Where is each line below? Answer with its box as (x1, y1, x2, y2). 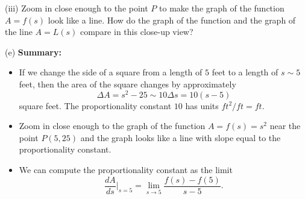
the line (5, 25, 33, 38)
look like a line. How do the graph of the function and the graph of (48, 13, 296, 26)
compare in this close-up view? (80, 25, 193, 38)
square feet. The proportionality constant (19, 99, 172, 112)
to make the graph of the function (159, 2, 285, 14)
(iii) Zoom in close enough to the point (5, 2, 148, 14)
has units (185, 99, 219, 112)
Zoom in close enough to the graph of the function (19, 119, 206, 132)
